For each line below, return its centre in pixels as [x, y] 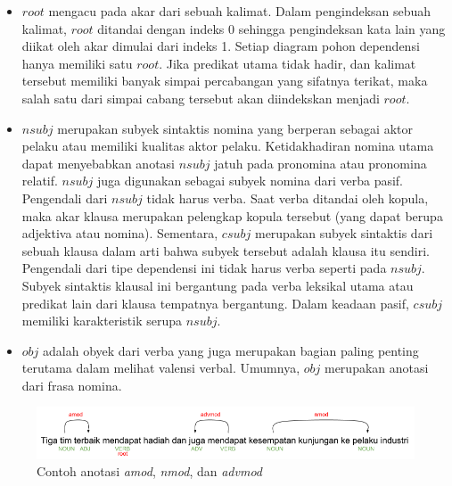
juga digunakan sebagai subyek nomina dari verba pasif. [251, 181]
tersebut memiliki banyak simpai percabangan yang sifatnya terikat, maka [225, 81]
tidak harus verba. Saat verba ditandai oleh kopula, [288, 198]
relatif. [40, 181]
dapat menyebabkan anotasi [99, 163]
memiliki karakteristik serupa [102, 321]
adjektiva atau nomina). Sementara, [120, 233]
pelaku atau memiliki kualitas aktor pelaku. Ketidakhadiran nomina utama [228, 146]
